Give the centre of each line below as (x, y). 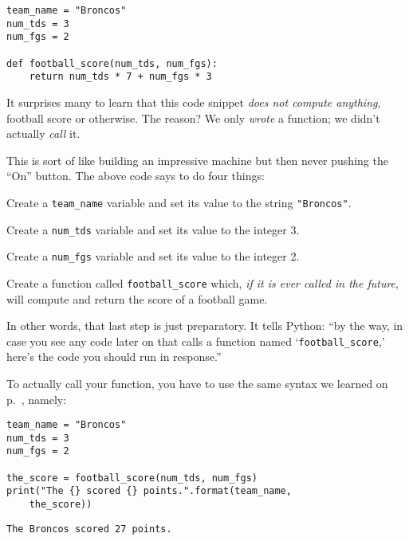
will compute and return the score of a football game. (137, 298)
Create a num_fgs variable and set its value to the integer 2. (153, 256)
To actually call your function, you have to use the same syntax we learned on (197, 383)
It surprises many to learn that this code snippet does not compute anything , (194, 102)
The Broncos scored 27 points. (89, 529)
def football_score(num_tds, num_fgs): (112, 63)
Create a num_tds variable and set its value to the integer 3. (153, 229)
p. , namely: (37, 399)
